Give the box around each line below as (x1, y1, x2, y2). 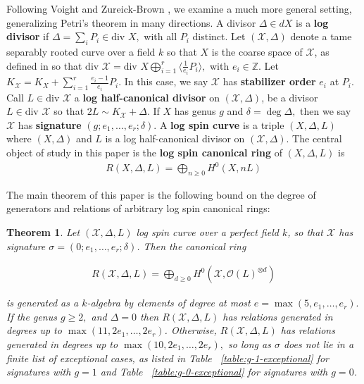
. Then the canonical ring (137, 238, 246, 253)
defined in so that (6, 58, 82, 73)
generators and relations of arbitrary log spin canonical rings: (6, 201, 270, 216)
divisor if (6, 29, 49, 44)
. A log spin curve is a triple (153, 117, 284, 132)
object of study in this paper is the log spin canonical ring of (6, 144, 282, 159)
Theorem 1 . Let (6, 225, 80, 239)
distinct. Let (192, 29, 246, 44)
